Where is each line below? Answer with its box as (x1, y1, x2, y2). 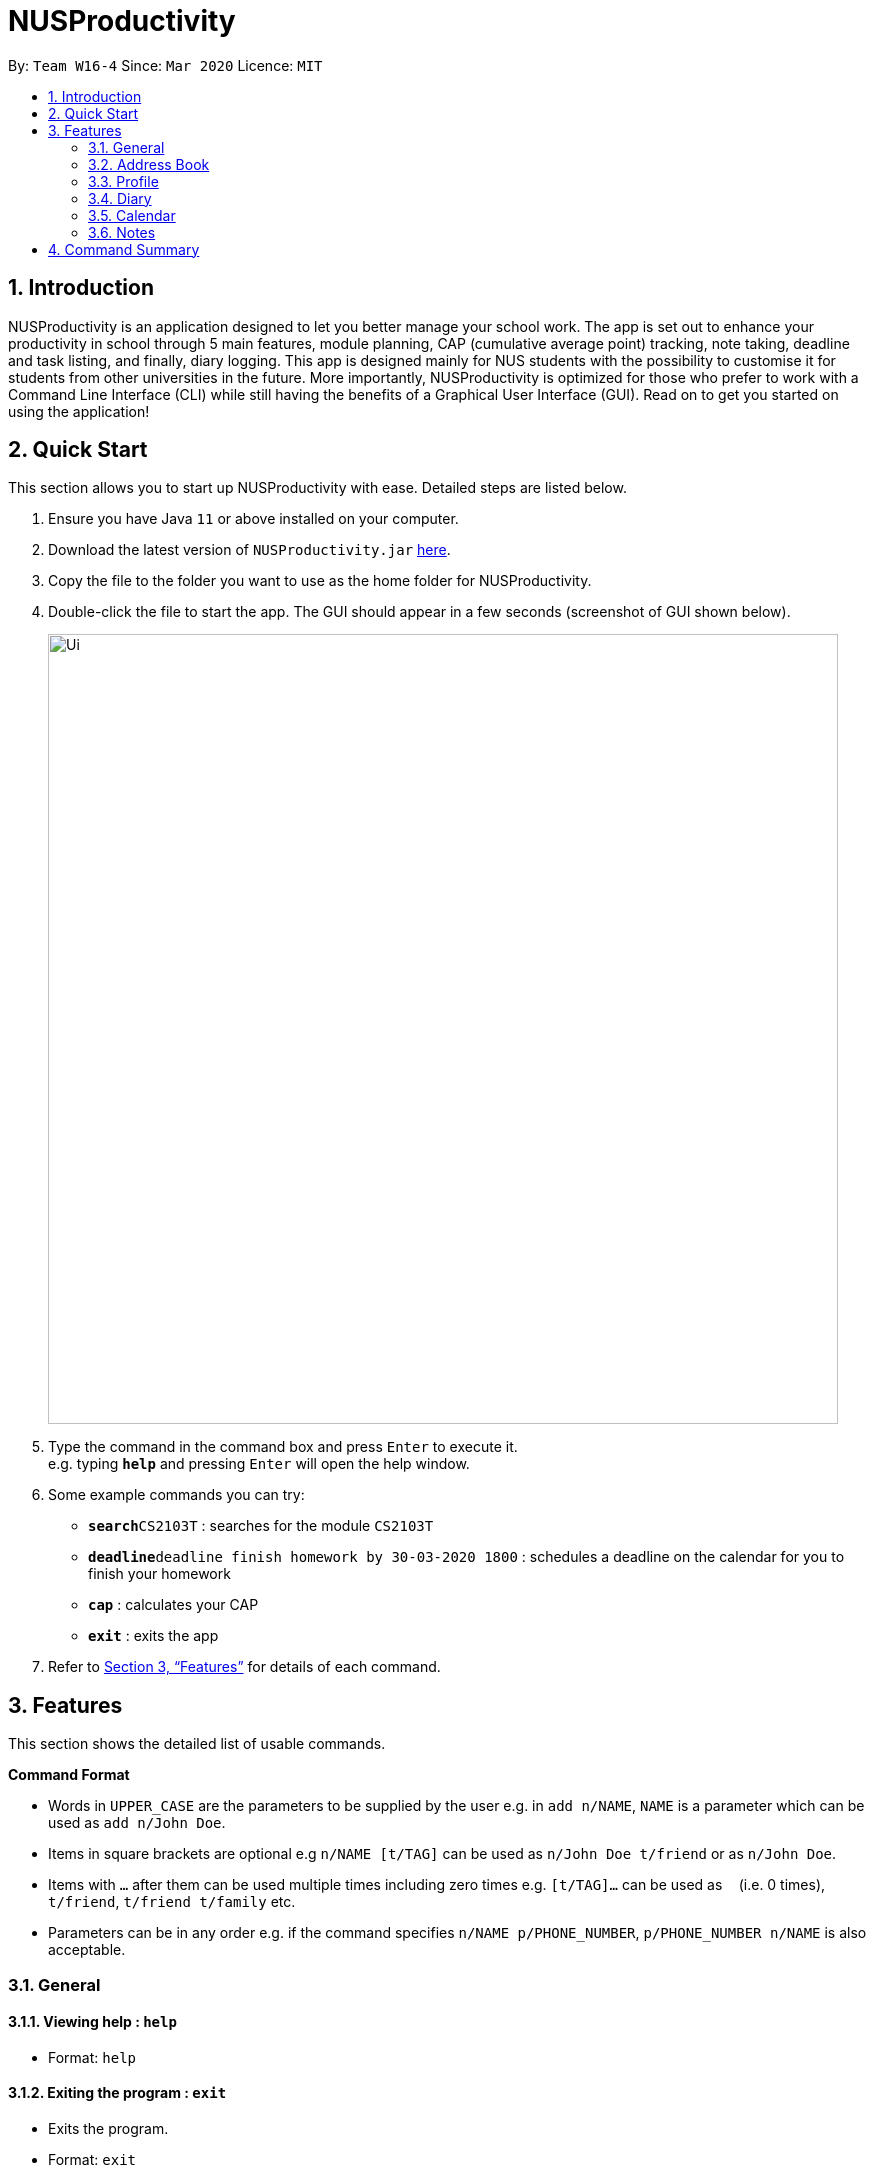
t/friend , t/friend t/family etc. (48, 1893, 296, 1911)
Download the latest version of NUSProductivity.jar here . (48, 541, 451, 559)
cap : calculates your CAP (88, 1596, 259, 1614)
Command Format (8, 1766, 130, 1784)
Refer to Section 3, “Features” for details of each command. (48, 1658, 441, 1676)
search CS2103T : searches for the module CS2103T (88, 1517, 434, 1535)
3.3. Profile (88, 172, 159, 190)
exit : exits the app (88, 1627, 219, 1645)
